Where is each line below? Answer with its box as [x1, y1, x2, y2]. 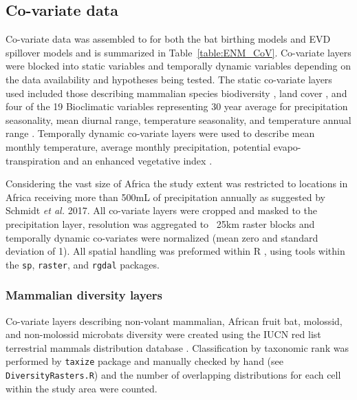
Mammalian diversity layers [6, 286, 162, 304]
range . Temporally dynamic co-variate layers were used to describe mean [6, 126, 315, 140]
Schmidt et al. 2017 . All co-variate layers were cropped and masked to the [6, 203, 317, 218]
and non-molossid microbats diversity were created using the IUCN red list [6, 327, 321, 341]
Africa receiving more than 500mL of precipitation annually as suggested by [6, 189, 325, 204]
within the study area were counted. [6, 381, 158, 395]
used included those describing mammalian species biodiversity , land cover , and [6, 85, 347, 100]
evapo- [273, 139, 301, 154]
